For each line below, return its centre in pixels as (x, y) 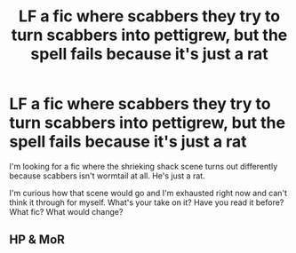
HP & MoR (37, 240)
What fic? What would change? (66, 211)
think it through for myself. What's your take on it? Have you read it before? (147, 202)
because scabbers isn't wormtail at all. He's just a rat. (108, 176)
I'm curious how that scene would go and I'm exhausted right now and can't (148, 193)
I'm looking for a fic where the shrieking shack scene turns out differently (144, 166)
